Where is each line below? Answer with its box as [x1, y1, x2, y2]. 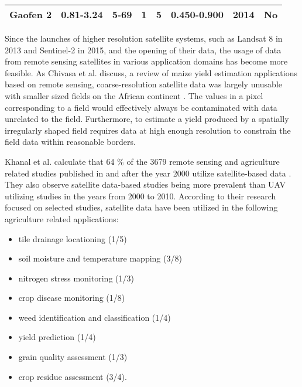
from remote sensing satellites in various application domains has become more [5, 55, 288, 67]
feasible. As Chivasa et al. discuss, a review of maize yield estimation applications [5, 66, 297, 79]
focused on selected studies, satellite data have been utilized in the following [5, 201, 278, 213]
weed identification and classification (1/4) [18, 311, 171, 323]
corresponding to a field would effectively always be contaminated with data [5, 101, 277, 113]
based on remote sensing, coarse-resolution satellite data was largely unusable [5, 78, 283, 90]
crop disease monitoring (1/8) [18, 291, 125, 304]
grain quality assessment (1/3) [18, 351, 128, 363]
